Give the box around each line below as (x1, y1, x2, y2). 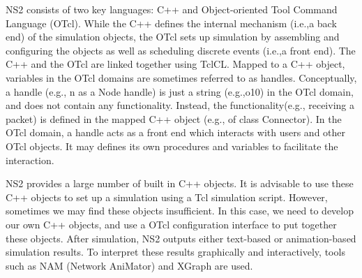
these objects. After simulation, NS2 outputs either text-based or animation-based (6, 231, 356, 245)
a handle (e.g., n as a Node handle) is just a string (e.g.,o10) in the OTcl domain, (6, 84, 354, 98)
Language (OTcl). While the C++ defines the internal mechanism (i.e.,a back (6, 15, 337, 30)
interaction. (6, 152, 54, 167)
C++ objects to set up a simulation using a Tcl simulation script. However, (6, 189, 328, 204)
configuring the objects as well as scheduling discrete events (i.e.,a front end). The (6, 43, 356, 57)
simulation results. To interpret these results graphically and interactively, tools (6, 244, 345, 259)
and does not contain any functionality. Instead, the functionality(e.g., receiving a (6, 98, 354, 112)
